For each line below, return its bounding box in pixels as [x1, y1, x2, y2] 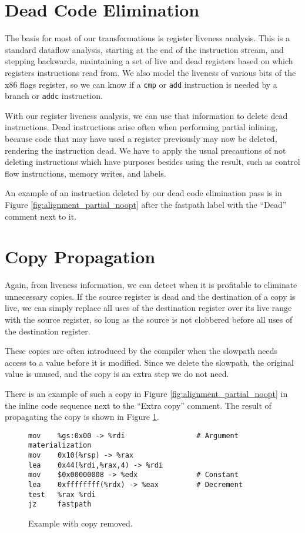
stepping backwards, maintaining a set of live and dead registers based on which [5, 55, 293, 67]
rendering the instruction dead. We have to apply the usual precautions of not [5, 144, 286, 156]
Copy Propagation [5, 244, 156, 269]
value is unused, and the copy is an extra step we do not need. [5, 368, 229, 380]
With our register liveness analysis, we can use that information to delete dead [5, 109, 288, 121]
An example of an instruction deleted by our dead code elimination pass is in [5, 187, 282, 199]
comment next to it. [5, 210, 77, 222]
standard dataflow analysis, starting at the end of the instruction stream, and [5, 43, 284, 55]
